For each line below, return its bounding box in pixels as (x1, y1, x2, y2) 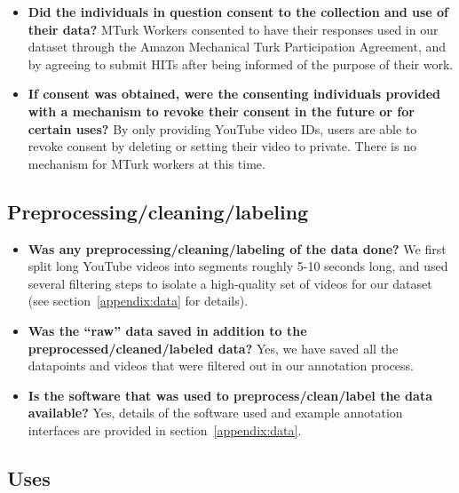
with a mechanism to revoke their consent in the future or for (28, 101, 415, 120)
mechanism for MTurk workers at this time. (28, 154, 265, 172)
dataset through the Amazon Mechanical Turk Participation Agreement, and (28, 37, 447, 56)
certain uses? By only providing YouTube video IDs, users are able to (28, 119, 417, 138)
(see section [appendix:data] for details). (28, 291, 249, 310)
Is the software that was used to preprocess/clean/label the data (28, 386, 432, 404)
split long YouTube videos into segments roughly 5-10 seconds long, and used (28, 257, 448, 275)
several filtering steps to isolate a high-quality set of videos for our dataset (28, 274, 432, 292)
